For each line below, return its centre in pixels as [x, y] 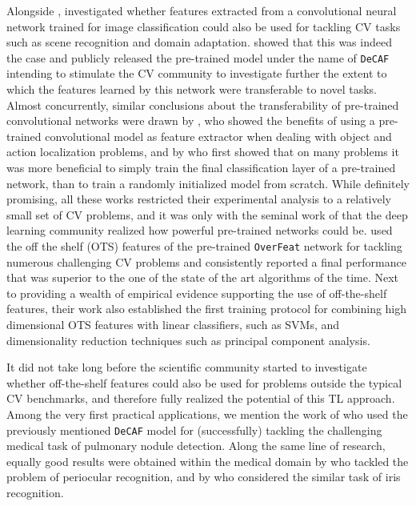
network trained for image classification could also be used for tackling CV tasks [204, 26]
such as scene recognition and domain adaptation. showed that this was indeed [199, 42]
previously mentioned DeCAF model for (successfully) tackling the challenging [194, 430]
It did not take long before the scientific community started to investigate [187, 367]
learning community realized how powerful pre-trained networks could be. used [200, 230]
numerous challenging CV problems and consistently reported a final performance [206, 261]
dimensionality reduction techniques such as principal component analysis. [188, 340]
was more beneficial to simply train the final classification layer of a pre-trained [201, 167]
